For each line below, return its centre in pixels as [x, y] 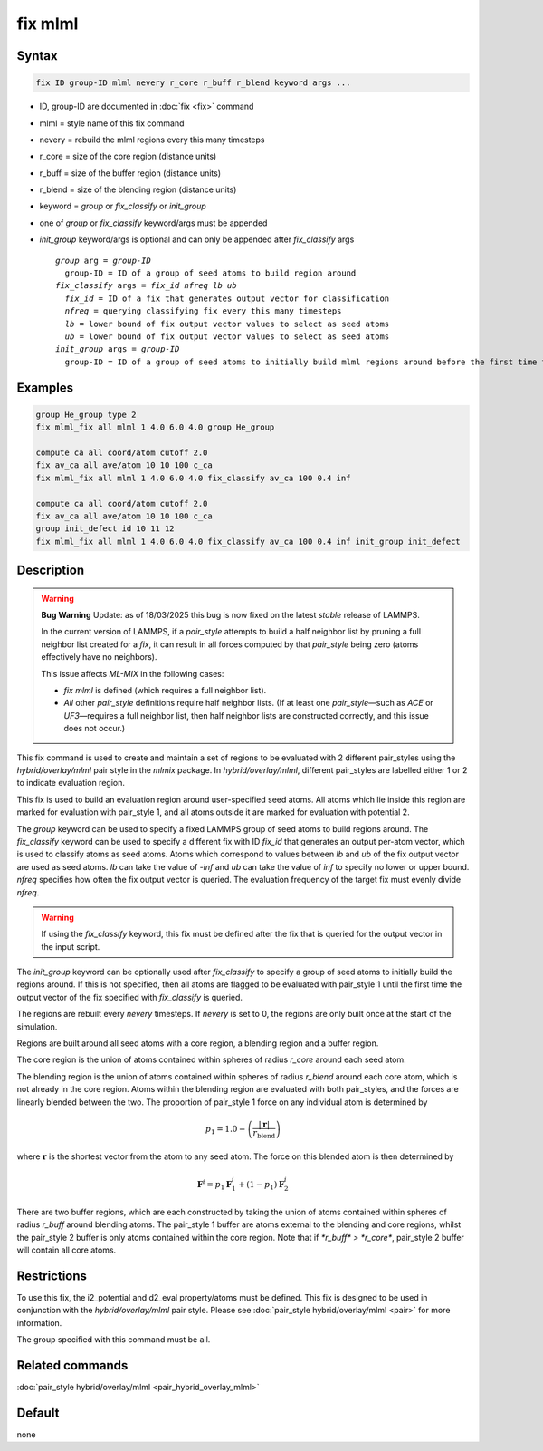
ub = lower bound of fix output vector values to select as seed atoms [227, 337]
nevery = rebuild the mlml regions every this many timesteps [152, 140]
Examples [45, 387]
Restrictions [52, 1276]
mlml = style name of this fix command [112, 123]
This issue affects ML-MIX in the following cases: [133, 673]
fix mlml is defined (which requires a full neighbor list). [165, 691]
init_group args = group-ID [118, 349]
